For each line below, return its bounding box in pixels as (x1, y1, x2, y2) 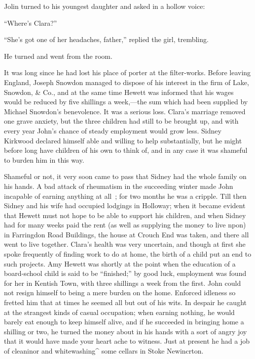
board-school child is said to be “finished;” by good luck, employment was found (4, 268, 247, 278)
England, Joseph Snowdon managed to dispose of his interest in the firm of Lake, (4, 77, 249, 87)
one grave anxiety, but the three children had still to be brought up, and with (4, 116, 239, 126)
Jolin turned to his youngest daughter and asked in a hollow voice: (4, 1, 205, 11)
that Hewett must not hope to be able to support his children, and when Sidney (4, 210, 246, 220)
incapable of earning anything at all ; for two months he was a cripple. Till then (4, 190, 247, 201)
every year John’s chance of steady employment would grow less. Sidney (4, 125, 221, 135)
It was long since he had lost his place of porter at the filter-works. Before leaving (4, 67, 251, 78)
